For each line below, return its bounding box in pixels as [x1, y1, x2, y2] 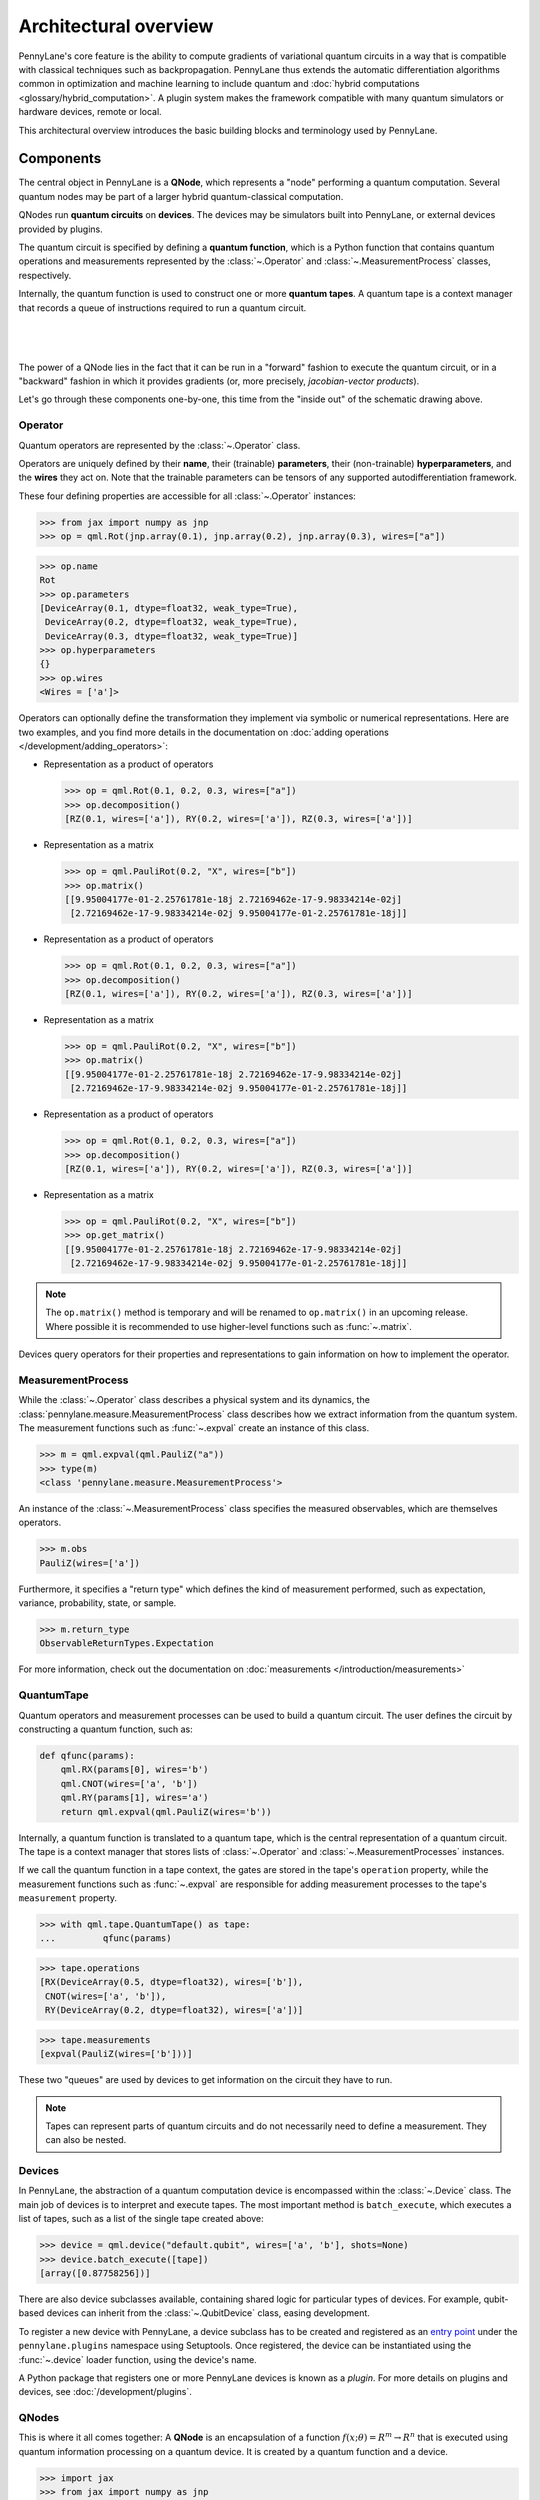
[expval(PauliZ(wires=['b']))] [39, 2048, 194, 2060]
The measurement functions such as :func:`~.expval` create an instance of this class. [18, 1422, 370, 1434]
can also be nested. [45, 2134, 127, 2146]
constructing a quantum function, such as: [18, 1723, 194, 1735]
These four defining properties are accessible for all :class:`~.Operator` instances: [18, 490, 357, 502]
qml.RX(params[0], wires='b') [60, 1764, 209, 1775]
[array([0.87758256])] [39, 2268, 151, 2279]
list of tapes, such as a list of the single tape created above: [18, 2213, 264, 2225]
